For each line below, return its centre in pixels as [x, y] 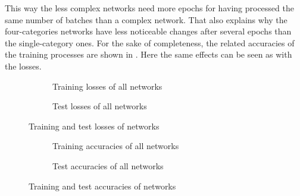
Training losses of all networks [107, 86]
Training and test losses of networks [94, 126]
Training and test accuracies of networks [102, 186]
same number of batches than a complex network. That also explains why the [146, 19]
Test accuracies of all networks [108, 165]
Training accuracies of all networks [116, 146]
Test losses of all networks [100, 106]
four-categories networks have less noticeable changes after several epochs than [148, 31]
